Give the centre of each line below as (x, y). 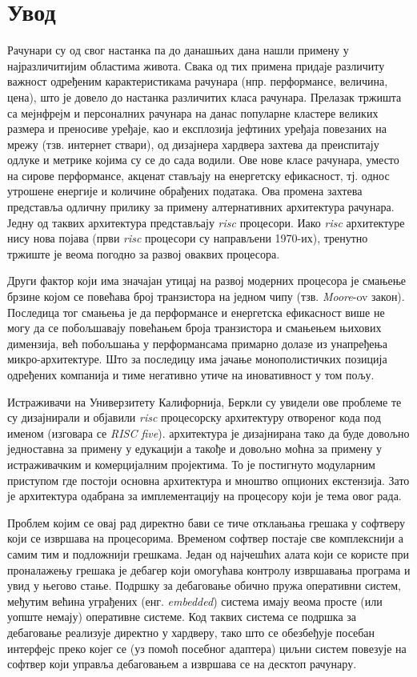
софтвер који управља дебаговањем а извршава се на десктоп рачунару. (182, 664)
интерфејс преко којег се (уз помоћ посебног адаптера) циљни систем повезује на (207, 648)
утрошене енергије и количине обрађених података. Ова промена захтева (185, 191)
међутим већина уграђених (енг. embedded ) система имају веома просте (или (195, 601)
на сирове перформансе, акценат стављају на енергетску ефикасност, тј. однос (198, 175)
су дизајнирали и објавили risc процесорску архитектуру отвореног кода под (194, 417)
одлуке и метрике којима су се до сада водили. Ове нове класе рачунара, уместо (203, 160)
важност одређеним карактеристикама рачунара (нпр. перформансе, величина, (198, 81)
